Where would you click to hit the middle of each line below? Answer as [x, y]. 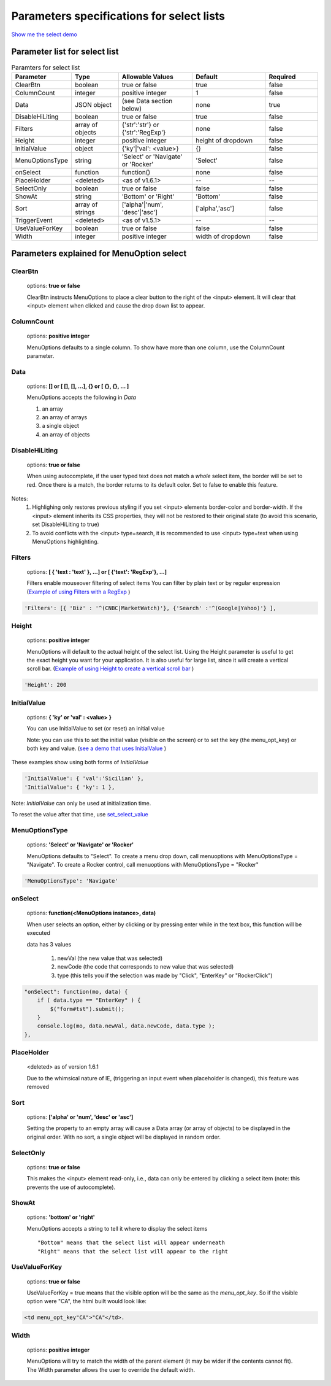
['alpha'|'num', [143, 204]
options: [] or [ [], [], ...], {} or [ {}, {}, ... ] [78, 386]
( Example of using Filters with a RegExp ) [78, 592]
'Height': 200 [45, 685]
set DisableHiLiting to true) [66, 524]
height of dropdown [224, 140]
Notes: [20, 498]
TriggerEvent [34, 220]
